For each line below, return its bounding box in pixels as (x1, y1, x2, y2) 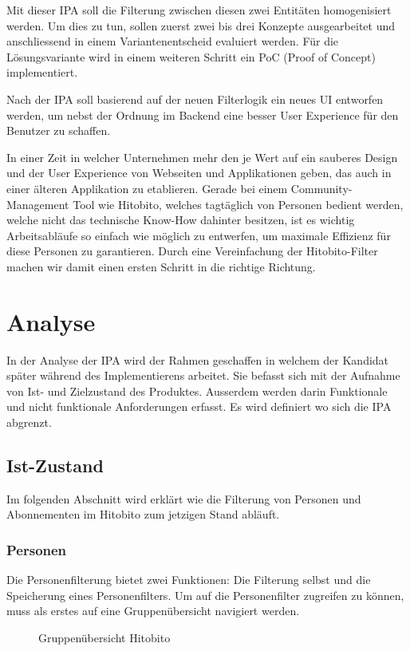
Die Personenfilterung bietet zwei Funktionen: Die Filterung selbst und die (6, 571, 371, 588)
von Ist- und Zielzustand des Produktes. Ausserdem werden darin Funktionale (6, 382, 388, 399)
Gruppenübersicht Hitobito (38, 629, 171, 645)
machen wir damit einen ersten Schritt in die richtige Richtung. (6, 258, 316, 274)
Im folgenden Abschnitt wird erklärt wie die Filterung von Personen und (6, 490, 361, 507)
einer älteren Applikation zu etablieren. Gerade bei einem (6, 180, 288, 196)
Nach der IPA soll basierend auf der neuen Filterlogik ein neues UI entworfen (6, 90, 384, 107)
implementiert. (6, 64, 78, 81)
